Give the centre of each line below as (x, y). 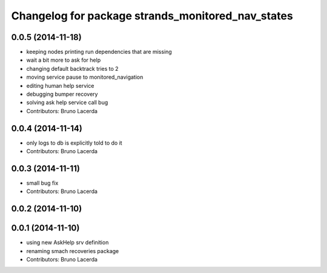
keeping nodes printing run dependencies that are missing (99, 52)
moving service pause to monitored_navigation (85, 77)
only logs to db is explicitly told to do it (74, 143)
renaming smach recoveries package (73, 251)
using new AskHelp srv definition (68, 243)
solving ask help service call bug (67, 102)
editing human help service (60, 85)
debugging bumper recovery (62, 94)
